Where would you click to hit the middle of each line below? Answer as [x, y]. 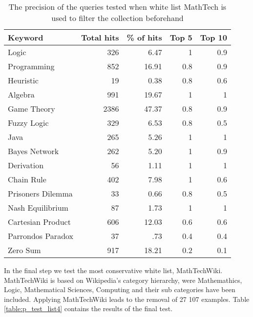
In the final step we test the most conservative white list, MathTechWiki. [113, 270]
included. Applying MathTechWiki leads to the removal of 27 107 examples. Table [127, 299]
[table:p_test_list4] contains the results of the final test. [88, 308]
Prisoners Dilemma [40, 193]
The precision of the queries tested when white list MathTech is [117, 7]
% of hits [144, 37]
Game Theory [32, 109]
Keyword [26, 37]
